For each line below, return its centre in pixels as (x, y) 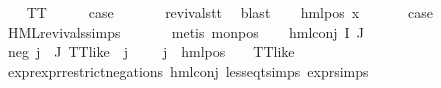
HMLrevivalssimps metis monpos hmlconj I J (185, 31)
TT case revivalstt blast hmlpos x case (230, 12)
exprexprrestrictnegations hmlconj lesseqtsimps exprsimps (188, 70)
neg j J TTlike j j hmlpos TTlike (151, 51)
